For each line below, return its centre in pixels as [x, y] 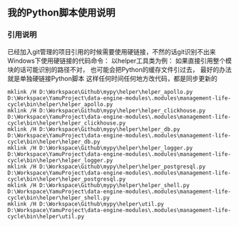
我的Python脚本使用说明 [61, 13]
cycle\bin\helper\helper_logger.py [60, 160]
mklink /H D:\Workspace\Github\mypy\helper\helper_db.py [94, 129]
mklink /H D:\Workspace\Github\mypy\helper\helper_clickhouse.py [106, 110]
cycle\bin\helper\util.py [46, 216]
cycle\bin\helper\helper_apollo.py [60, 104]
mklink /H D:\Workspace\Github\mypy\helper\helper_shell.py [99, 185]
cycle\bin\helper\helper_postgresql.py [67, 179]
